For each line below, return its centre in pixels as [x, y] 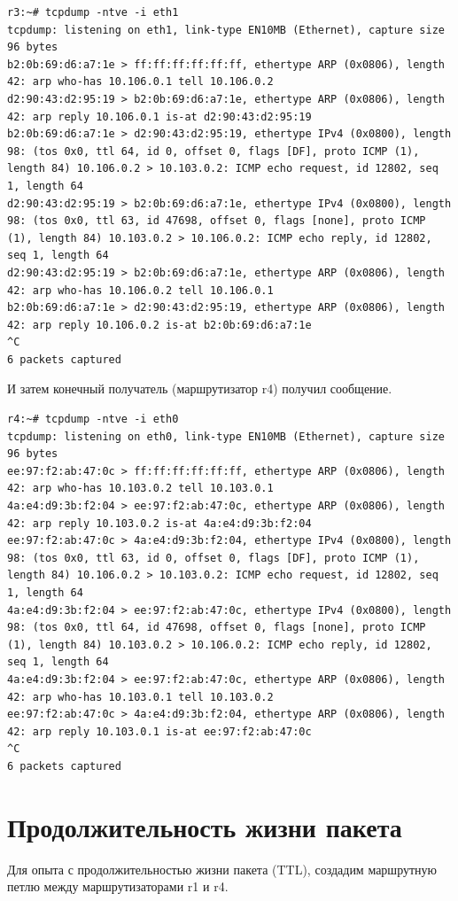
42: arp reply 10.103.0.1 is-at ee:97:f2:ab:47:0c [159, 731]
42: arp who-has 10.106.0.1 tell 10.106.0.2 [140, 82]
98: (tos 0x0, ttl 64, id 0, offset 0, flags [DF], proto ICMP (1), [213, 151]
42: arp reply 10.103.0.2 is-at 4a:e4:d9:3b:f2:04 [159, 523]
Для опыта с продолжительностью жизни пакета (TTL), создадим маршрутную [222, 869]
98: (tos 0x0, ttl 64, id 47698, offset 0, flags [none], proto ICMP [217, 628]
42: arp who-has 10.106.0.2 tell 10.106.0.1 [140, 290]
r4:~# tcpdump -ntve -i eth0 [93, 419]
